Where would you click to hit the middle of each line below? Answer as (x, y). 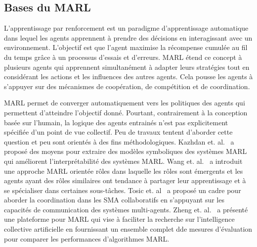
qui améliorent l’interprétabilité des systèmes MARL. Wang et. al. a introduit (123, 161)
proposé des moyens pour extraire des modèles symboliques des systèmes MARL (126, 151)
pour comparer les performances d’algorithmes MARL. (87, 238)
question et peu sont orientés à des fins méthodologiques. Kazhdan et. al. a (119, 141)
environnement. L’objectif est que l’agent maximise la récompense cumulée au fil (126, 47)
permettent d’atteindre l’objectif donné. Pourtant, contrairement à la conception (126, 112)
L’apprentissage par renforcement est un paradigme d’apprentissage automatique (126, 28)
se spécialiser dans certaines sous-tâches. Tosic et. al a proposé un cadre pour (123, 190)
